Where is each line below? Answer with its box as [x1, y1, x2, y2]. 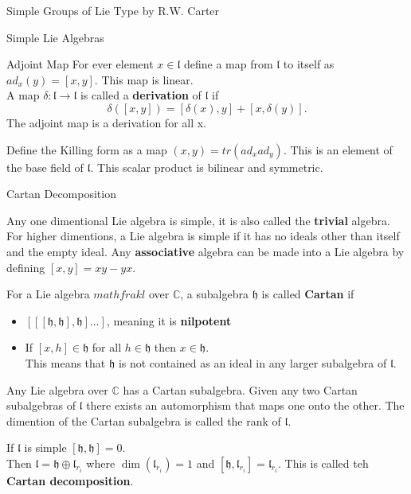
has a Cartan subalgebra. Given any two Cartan [123, 381, 358, 398]
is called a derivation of [80, 87, 202, 103]
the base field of [6, 158, 84, 175]
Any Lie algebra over [6, 381, 108, 398]
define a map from [183, 56, 273, 72]
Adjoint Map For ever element [6, 56, 154, 72]
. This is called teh [277, 454, 369, 471]
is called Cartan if [261, 286, 354, 302]
